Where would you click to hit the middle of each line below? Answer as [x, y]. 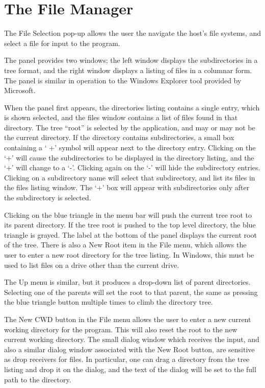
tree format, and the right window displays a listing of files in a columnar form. [128, 70]
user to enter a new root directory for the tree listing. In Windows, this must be [129, 255]
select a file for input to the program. [62, 43]
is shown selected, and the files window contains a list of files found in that [121, 117]
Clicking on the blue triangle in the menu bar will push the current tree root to [128, 214]
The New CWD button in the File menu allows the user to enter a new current [128, 319]
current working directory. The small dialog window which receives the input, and [132, 339]
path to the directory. [38, 379]
